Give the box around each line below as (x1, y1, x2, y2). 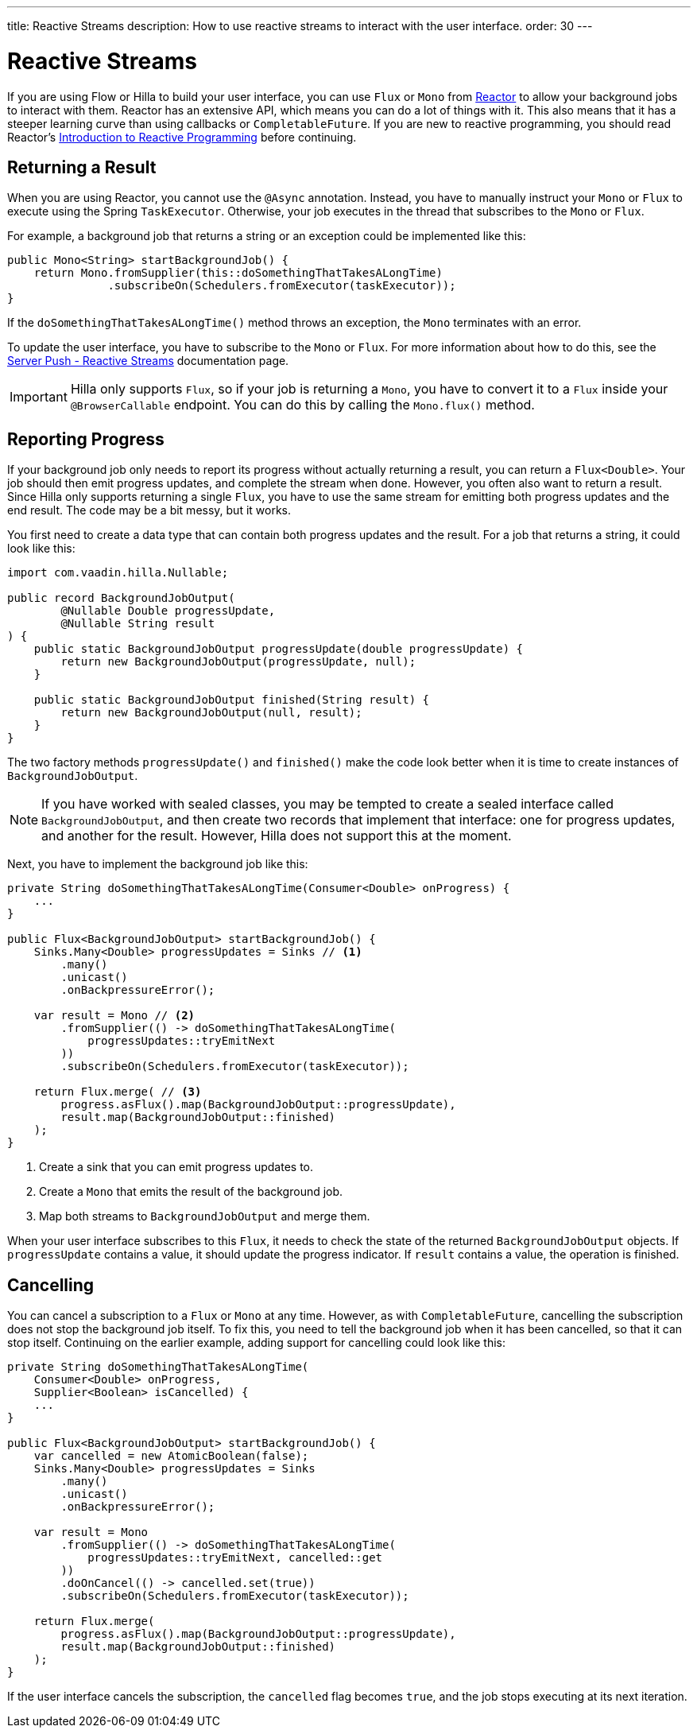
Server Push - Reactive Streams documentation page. (7, 354, 289, 368)
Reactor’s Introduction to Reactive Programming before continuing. (7, 130, 357, 144)
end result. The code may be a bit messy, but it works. (7, 503, 292, 518)
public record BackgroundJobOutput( (7, 592, 235, 605)
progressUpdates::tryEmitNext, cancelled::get (87, 1551, 383, 1565)
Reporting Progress (7, 429, 165, 449)
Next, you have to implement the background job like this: (7, 857, 308, 871)
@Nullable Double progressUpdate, (60, 604, 276, 618)
